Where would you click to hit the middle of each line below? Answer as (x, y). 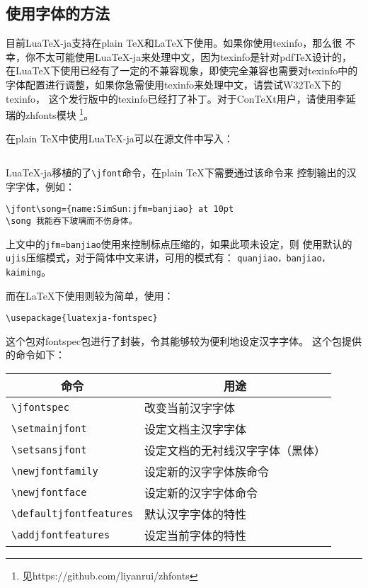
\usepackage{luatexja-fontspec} (82, 318)
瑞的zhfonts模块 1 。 (50, 114)
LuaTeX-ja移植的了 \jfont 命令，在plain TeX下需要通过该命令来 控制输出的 (176, 173)
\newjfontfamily (55, 471)
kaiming (24, 272)
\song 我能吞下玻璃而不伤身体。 (71, 221)
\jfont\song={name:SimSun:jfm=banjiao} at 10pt (120, 209)
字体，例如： (45, 186)
